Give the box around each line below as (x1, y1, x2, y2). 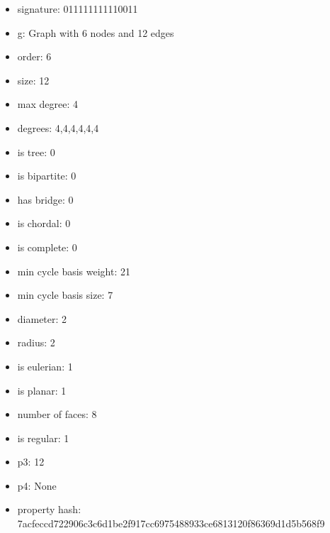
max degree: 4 (17, 97, 78, 111)
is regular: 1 (17, 430, 69, 445)
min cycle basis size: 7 (17, 287, 113, 302)
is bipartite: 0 (17, 168, 76, 183)
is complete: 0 (17, 239, 77, 254)
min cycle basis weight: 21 (17, 263, 130, 278)
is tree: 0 (17, 144, 55, 159)
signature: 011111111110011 (17, 1, 138, 16)
